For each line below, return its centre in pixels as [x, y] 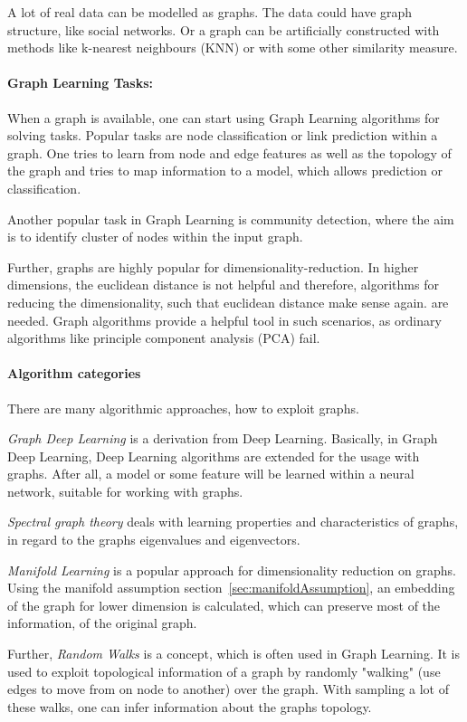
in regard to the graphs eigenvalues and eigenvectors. [154, 540]
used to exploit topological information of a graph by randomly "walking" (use [224, 671]
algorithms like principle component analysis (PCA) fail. [164, 338]
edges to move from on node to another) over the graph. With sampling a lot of [228, 689]
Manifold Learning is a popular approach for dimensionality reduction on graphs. [232, 570]
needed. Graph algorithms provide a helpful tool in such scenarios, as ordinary [224, 320]
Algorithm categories [74, 373]
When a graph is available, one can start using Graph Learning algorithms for [224, 117]
